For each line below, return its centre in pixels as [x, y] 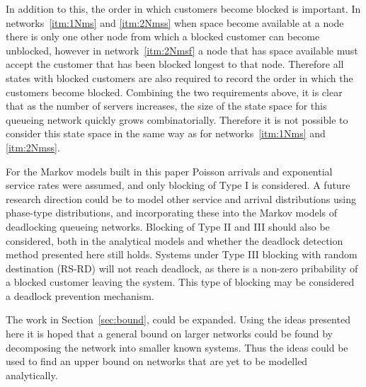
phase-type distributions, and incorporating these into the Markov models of [172, 213]
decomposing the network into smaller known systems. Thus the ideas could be [177, 347]
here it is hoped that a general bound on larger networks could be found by [169, 334]
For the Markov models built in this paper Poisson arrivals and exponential [169, 171]
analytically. [32, 375]
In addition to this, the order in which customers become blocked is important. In [183, 8]
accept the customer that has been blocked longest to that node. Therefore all [175, 64]
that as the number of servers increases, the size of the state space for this [166, 106]
